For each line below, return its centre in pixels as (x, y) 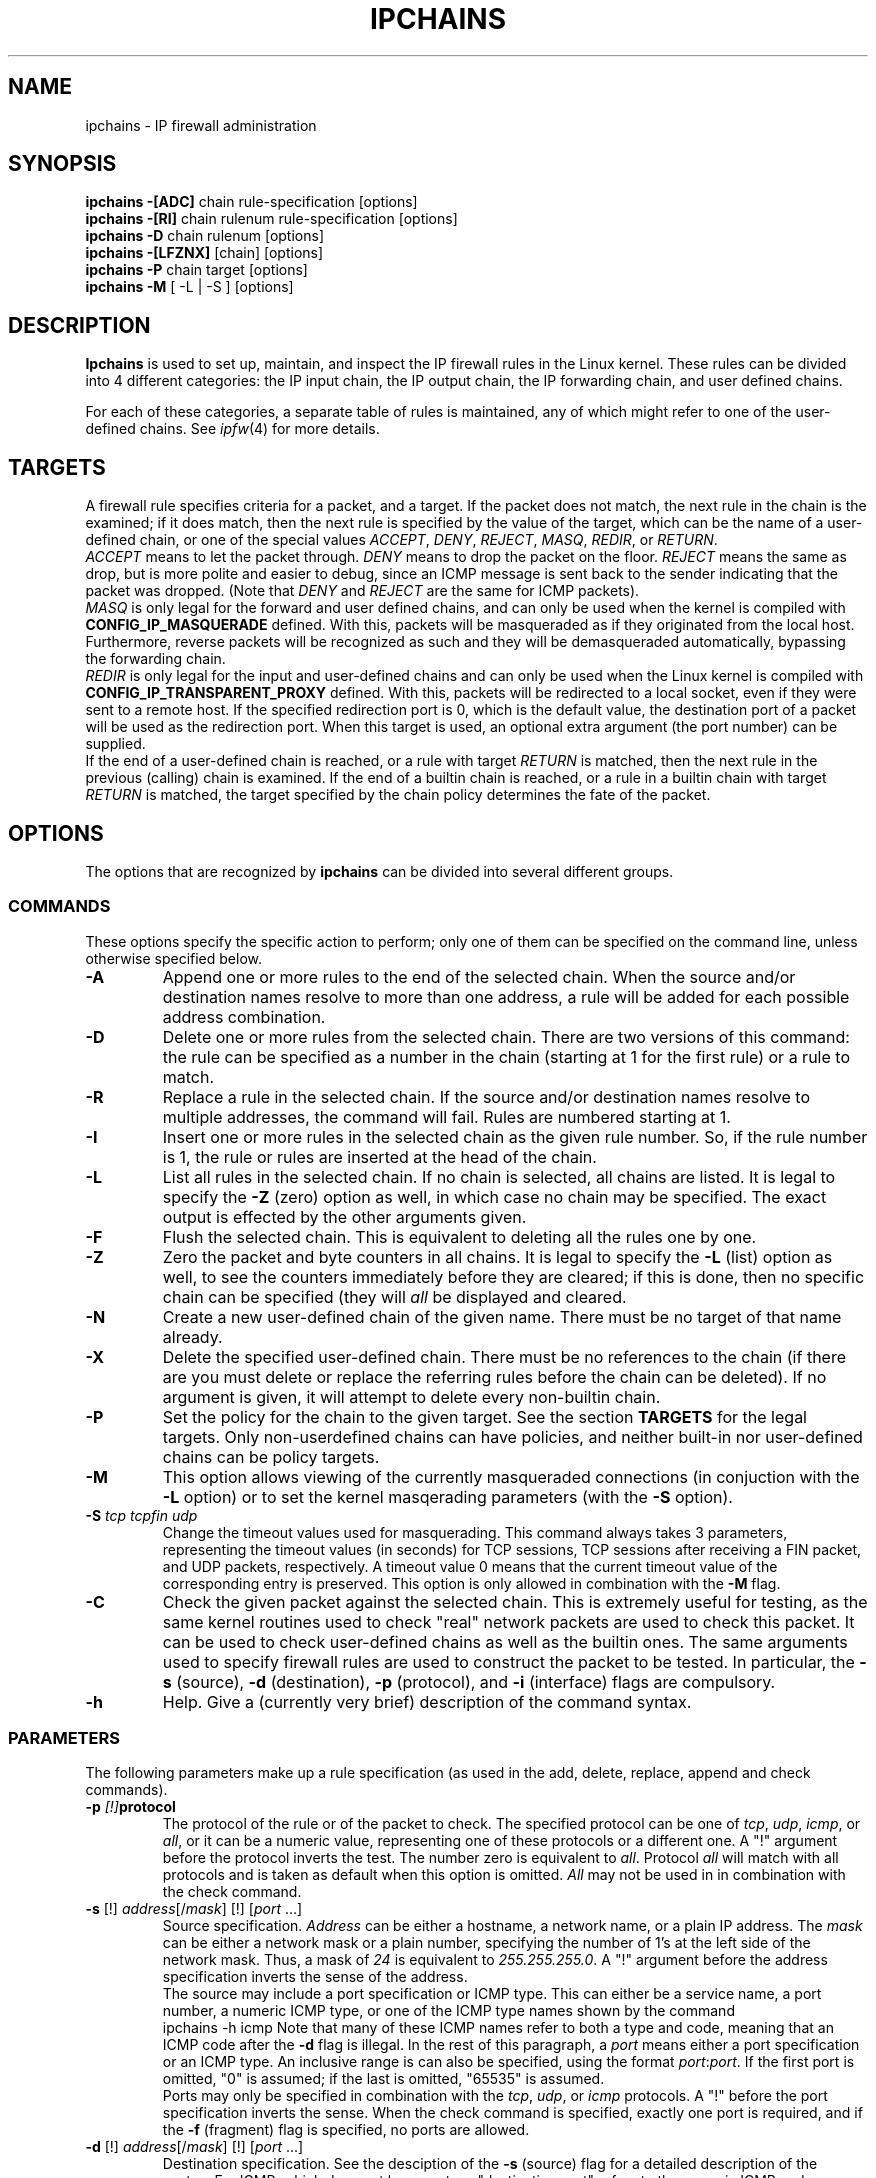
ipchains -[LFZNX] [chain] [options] (204, 253)
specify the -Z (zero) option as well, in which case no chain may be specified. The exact (494, 1196)
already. (192, 1336)
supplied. (115, 744)
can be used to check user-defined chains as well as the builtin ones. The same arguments (505, 1641)
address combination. (244, 1016)
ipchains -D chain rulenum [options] (204, 236)
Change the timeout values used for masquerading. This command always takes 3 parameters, (475, 1532)
